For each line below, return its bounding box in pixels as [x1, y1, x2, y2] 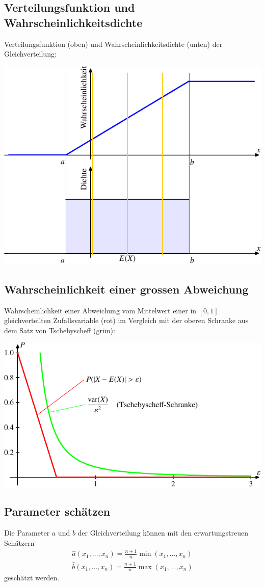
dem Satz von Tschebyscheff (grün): [4, 325, 115, 335]
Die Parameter [4, 527, 50, 538]
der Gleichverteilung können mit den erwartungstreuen [77, 527, 249, 538]
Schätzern [4, 537, 35, 548]
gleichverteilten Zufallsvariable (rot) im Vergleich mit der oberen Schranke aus [4, 315, 249, 326]
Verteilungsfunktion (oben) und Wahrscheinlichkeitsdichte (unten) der [4, 38, 223, 49]
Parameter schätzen [4, 503, 111, 519]
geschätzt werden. [4, 572, 60, 583]
